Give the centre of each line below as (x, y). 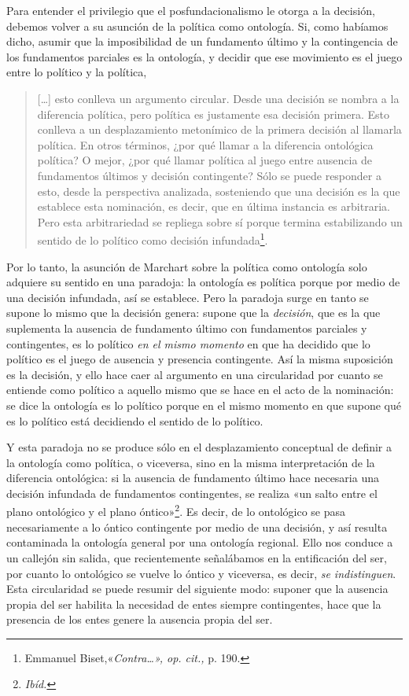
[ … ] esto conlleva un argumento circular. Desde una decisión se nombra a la (218, 98)
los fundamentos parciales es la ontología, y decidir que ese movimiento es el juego (204, 56)
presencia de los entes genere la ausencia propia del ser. (140, 619)
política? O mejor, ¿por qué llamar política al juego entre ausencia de (205, 160)
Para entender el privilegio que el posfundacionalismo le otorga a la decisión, (191, 10)
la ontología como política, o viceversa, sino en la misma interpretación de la (191, 462)
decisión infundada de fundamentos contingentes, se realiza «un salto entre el (192, 493)
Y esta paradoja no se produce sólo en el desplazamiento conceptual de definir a (199, 447)
